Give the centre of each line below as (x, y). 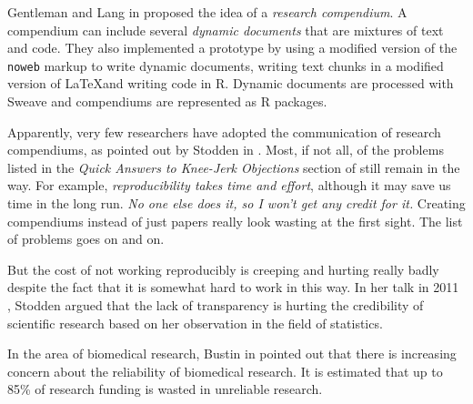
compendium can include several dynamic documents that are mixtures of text (226, 30)
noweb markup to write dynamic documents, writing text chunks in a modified (226, 65)
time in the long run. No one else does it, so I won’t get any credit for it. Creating (236, 203)
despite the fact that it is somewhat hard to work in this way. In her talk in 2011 (233, 287)
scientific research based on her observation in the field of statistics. (195, 323)
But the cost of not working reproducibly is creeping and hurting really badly (223, 269)
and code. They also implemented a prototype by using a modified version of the (232, 48)
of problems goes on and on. (86, 239)
